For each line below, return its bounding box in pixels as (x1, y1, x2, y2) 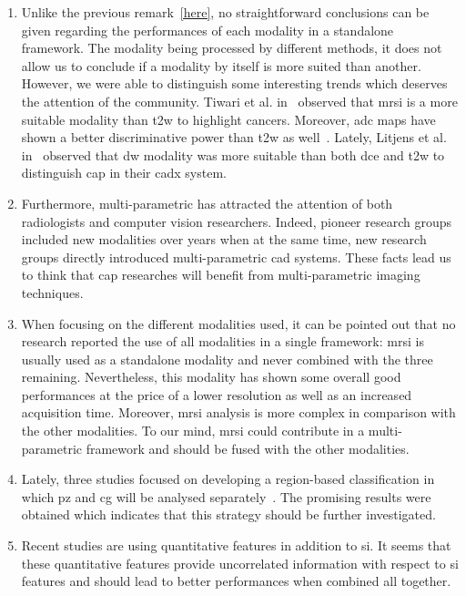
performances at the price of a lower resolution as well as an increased (21, 385, 412, 404)
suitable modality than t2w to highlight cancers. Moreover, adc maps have (21, 109, 436, 128)
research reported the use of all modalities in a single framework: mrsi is (21, 332, 424, 351)
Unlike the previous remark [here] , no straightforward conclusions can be (21, 3, 430, 21)
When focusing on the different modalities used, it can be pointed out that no (21, 313, 456, 333)
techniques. (21, 283, 84, 302)
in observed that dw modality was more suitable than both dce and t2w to (21, 145, 445, 164)
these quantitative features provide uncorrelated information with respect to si (21, 553, 459, 572)
